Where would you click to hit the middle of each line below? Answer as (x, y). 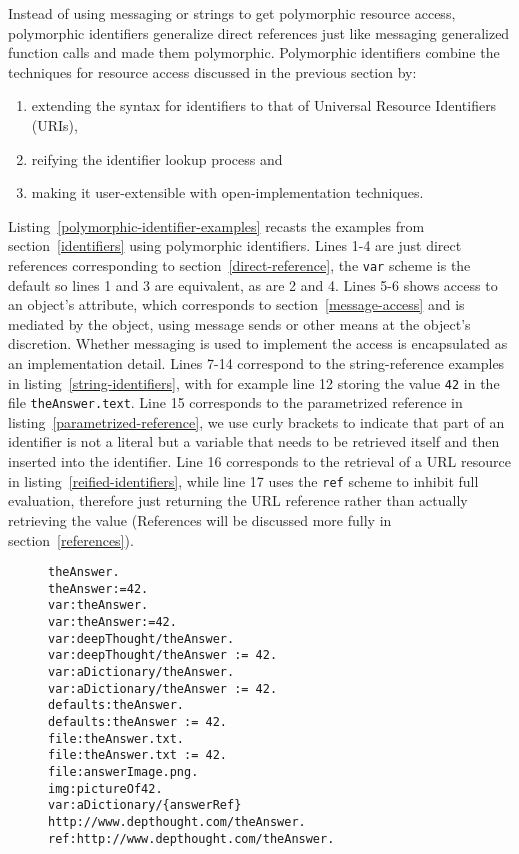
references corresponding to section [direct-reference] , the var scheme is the (239, 264)
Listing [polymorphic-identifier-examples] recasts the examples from (216, 225)
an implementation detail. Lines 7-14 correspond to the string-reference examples (256, 362)
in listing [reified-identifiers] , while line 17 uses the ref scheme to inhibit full (243, 480)
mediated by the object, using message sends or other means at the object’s (239, 323)
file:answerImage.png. (123, 771)
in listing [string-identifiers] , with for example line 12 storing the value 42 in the (254, 382)
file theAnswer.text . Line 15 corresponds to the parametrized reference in (235, 402)
